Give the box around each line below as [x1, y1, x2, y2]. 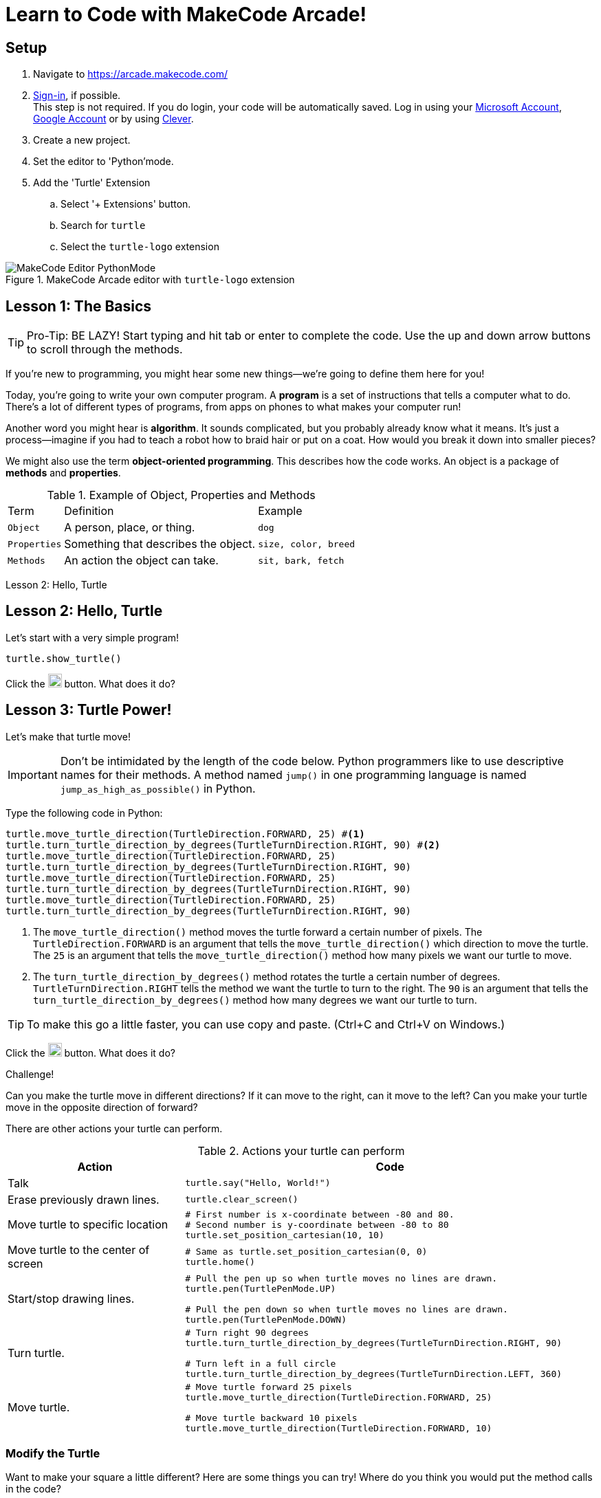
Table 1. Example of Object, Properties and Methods [47, 488, 316, 503]
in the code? [6, 1483, 61, 1495]
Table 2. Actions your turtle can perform [197, 1143, 405, 1158]
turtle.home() [185, 1256, 255, 1267]
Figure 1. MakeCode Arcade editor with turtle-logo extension [6, 274, 295, 286]
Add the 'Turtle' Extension [33, 177, 151, 189]
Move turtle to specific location [8, 1218, 168, 1232]
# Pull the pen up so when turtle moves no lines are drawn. [185, 1273, 498, 1284]
